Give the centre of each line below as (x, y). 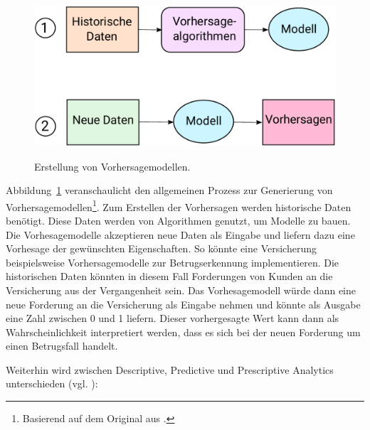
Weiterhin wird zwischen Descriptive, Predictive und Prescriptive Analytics (170, 369)
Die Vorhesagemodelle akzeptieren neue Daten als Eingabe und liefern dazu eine (180, 234)
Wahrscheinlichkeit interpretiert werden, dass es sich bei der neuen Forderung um (183, 332)
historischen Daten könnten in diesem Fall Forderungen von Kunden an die (169, 276)
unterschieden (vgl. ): (52, 383)
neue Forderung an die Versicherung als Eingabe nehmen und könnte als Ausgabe (183, 304)
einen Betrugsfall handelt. (62, 346)
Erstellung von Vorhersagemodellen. (112, 166)
